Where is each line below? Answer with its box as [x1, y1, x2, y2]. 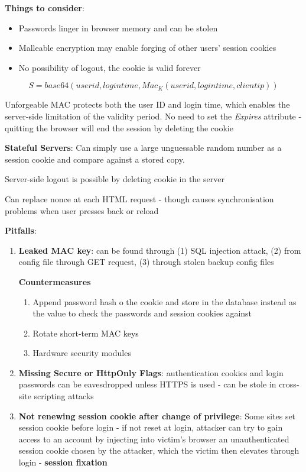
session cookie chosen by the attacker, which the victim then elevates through [18, 444, 300, 457]
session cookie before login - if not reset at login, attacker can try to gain [18, 421, 283, 434]
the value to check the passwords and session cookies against [32, 307, 252, 319]
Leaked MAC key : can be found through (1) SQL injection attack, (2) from [18, 244, 301, 256]
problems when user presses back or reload [5, 204, 159, 216]
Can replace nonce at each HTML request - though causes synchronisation [5, 192, 274, 205]
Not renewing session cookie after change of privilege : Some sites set [18, 409, 296, 422]
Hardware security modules [32, 347, 131, 359]
